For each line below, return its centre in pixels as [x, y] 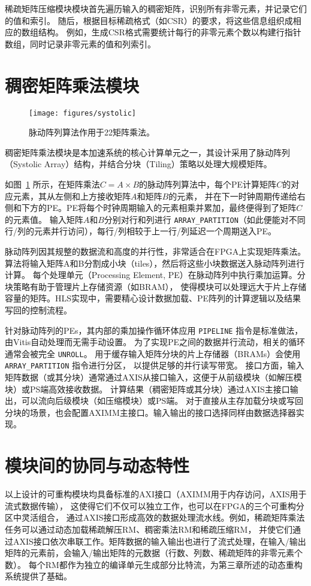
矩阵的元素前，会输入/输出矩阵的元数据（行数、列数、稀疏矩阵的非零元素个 [154, 553]
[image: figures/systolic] [82, 113]
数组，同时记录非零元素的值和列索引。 [80, 43]
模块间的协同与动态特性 [97, 465]
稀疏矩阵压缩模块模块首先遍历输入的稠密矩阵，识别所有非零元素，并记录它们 [156, 8]
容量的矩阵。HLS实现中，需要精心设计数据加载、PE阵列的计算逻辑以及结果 [153, 298]
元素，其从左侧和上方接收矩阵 [72, 196]
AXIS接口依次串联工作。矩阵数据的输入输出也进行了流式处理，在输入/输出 [159, 541]
